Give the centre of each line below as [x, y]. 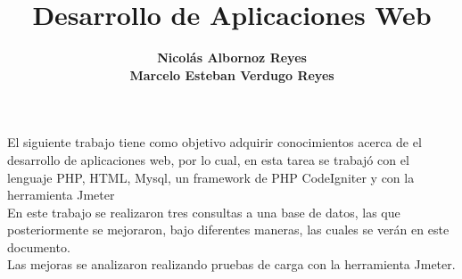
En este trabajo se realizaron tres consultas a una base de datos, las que [204, 212]
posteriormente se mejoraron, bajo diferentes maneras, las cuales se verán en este [228, 230]
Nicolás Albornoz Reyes [232, 57]
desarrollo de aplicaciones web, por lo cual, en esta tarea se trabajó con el [208, 159]
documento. [39, 246]
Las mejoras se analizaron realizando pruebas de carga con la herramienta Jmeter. [231, 264]
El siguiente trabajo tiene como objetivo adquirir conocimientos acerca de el [214, 142]
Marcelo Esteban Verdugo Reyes [232, 74]
